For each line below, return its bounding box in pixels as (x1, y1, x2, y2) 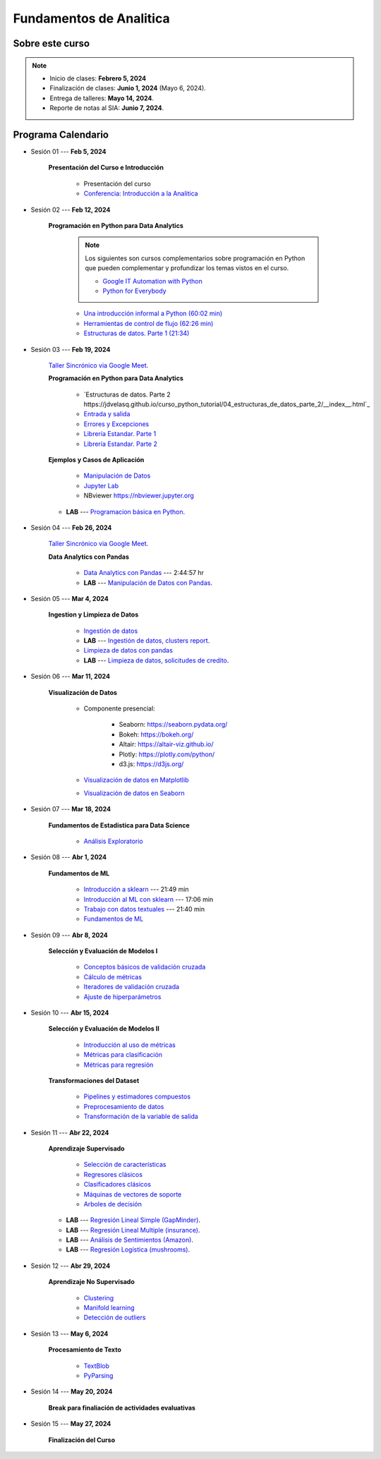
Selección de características (83, 1161, 167, 1169)
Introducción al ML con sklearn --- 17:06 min (83, 895, 214, 903)
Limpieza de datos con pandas (83, 646, 173, 655)
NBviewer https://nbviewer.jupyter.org (83, 491, 194, 500)
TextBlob (83, 1362, 109, 1370)
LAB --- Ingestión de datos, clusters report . (83, 636, 210, 645)
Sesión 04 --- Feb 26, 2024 (30, 523, 112, 532)
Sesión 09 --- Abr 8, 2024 (30, 931, 109, 939)
